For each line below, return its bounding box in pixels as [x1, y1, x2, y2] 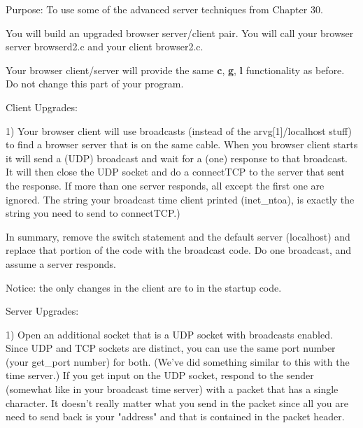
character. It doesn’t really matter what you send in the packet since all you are [6, 395, 348, 410]
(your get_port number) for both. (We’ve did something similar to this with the [6, 354, 350, 369]
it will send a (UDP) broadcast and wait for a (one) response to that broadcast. [6, 150, 348, 165]
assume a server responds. [6, 256, 116, 271]
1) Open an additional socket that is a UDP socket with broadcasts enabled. [6, 327, 333, 341]
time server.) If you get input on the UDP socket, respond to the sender [6, 368, 314, 383]
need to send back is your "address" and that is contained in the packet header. [6, 409, 345, 424]
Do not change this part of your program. [6, 76, 184, 91]
